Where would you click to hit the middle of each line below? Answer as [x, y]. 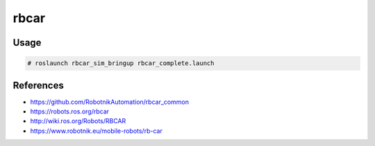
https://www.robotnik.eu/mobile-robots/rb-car [96, 131]
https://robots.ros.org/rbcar [70, 111]
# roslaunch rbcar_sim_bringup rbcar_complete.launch [121, 63]
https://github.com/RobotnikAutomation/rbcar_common [109, 102]
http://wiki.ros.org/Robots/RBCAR [78, 121]
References [38, 85]
